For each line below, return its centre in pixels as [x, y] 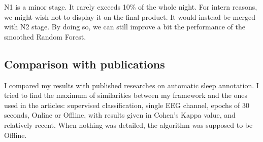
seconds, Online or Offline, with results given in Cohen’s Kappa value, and [120, 115]
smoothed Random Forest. [45, 36]
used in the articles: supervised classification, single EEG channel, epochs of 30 [127, 105]
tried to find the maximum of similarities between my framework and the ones [126, 95]
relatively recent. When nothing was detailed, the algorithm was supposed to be [128, 125]
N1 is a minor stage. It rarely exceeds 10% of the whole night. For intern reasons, [131, 7]
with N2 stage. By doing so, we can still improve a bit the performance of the [125, 27]
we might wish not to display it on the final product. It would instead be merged [130, 16]
